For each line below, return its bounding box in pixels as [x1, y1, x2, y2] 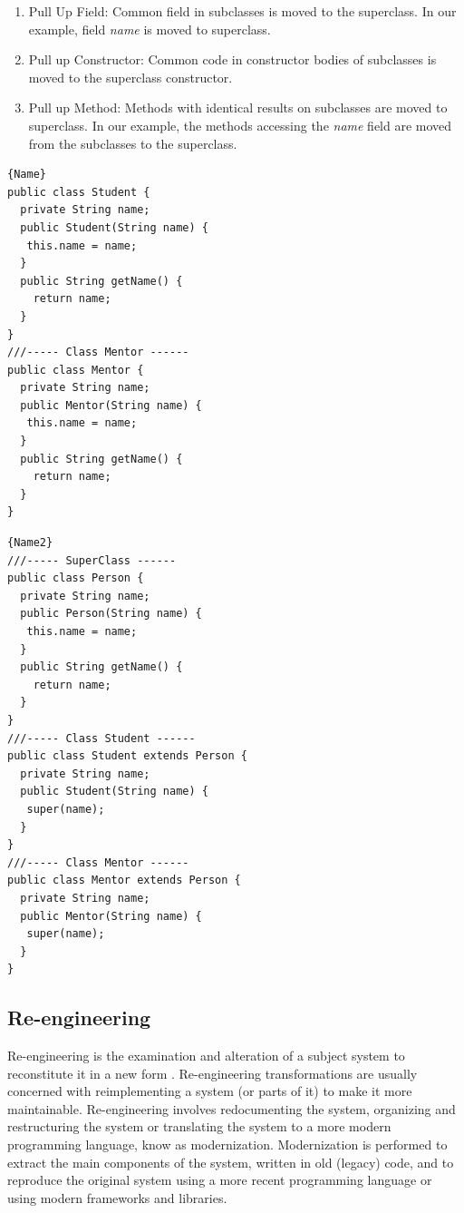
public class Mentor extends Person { [7, 874, 241, 887]
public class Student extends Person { [7, 749, 247, 763]
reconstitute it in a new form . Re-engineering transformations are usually [7, 1063, 418, 1082]
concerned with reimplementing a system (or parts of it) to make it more [7, 1081, 412, 1101]
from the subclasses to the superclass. [28, 133, 237, 152]
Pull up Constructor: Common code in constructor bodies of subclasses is [28, 50, 437, 69]
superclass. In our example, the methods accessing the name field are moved [28, 115, 452, 134]
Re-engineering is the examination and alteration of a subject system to [7, 1046, 405, 1065]
